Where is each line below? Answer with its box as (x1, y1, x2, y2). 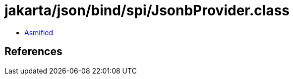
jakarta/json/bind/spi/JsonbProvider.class (4, 2, 290, 19)
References (4, 45, 62, 58)
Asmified (24, 28, 54, 37)
